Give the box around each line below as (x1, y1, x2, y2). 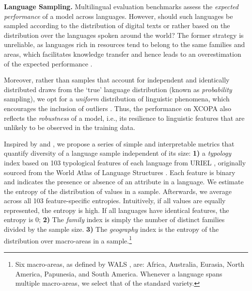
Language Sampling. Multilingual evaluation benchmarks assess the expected (4, 1, 238, 11)
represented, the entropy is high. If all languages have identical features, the (4, 205, 229, 215)
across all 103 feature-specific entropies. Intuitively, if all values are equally (4, 195, 226, 206)
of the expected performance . (4, 58, 93, 68)
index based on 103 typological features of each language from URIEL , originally (4, 157, 246, 167)
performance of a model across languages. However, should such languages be (4, 11, 233, 21)
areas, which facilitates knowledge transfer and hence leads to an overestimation (4, 48, 241, 59)
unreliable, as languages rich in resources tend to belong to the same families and (4, 39, 245, 49)
